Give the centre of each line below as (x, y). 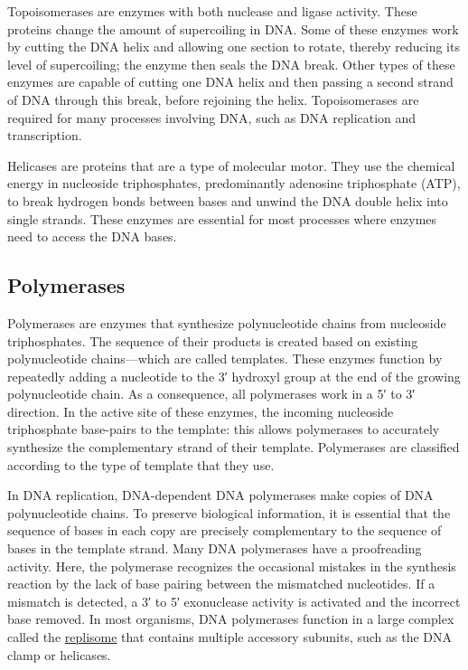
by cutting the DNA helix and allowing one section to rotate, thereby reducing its (234, 47)
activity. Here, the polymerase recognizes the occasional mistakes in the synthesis (232, 566)
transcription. (45, 135)
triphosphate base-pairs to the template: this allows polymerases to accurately (224, 429)
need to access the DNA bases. (92, 236)
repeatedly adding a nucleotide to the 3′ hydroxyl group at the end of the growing (234, 376)
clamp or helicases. (59, 654)
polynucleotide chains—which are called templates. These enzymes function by (225, 359)
